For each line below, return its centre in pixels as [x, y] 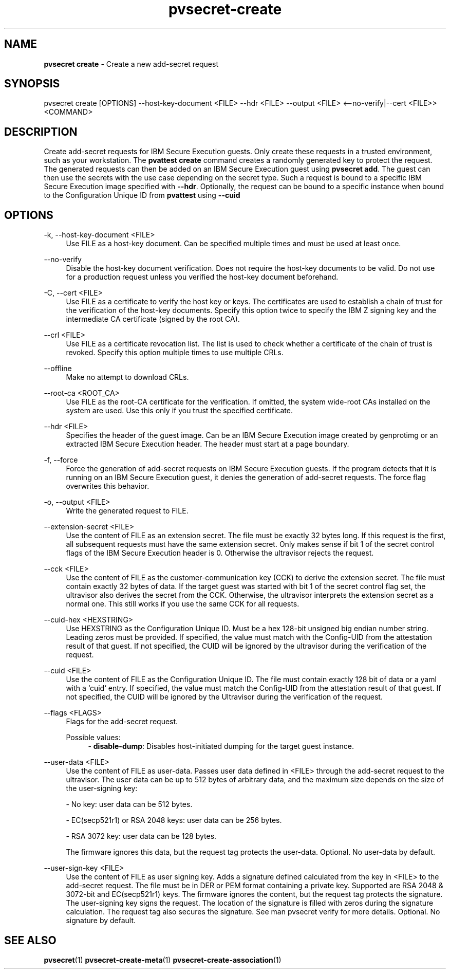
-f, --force [61, 460]
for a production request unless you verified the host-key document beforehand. [202, 277]
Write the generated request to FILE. [127, 511]
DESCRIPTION [41, 132]
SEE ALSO [30, 940]
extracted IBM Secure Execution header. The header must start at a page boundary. [208, 444]
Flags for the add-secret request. [122, 722]
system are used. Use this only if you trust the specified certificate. [179, 411]
